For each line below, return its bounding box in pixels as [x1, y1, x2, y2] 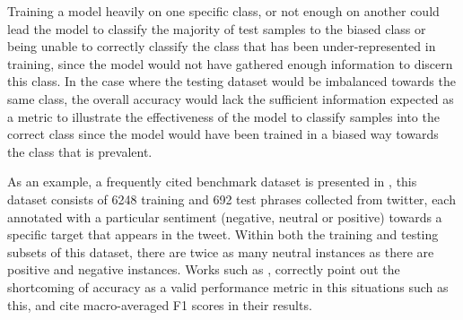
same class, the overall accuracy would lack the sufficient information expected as [7, 89, 454, 108]
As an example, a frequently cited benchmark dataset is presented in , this [7, 172, 417, 191]
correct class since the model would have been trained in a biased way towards [7, 125, 439, 143]
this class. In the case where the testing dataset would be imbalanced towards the [7, 72, 456, 91]
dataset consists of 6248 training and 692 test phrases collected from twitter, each [7, 189, 456, 208]
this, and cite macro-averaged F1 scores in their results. [7, 295, 312, 314]
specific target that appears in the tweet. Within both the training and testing [7, 225, 439, 244]
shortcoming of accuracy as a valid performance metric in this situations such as [7, 277, 449, 296]
